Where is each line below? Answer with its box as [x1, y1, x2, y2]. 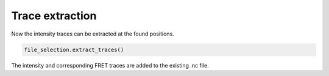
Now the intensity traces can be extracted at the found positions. [11, 30, 175, 37]
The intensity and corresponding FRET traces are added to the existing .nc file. [11, 62, 210, 69]
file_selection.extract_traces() [24, 46, 124, 53]
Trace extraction [11, 9, 97, 22]
